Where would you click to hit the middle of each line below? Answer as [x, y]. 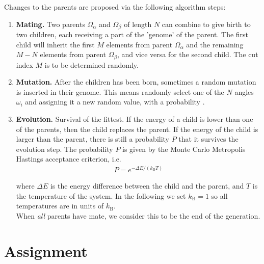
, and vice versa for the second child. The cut [188, 54]
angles [244, 91]
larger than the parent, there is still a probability [93, 139]
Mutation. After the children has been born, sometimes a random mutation [136, 82]
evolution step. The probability [64, 149]
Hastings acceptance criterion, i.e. [69, 159]
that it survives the [208, 139]
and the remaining [215, 44]
